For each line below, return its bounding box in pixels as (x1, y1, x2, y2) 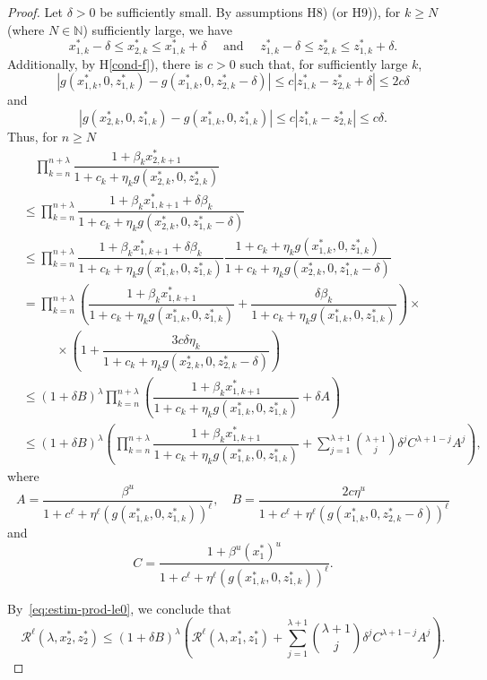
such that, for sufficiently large (239, 54, 408, 73)
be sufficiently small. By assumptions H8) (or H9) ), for (100, 3, 401, 21)
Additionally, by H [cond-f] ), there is (7, 54, 204, 73)
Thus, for (7, 126, 58, 145)
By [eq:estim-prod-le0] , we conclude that (7, 598, 231, 617)
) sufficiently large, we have (83, 20, 232, 39)
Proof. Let (7, 3, 63, 21)
